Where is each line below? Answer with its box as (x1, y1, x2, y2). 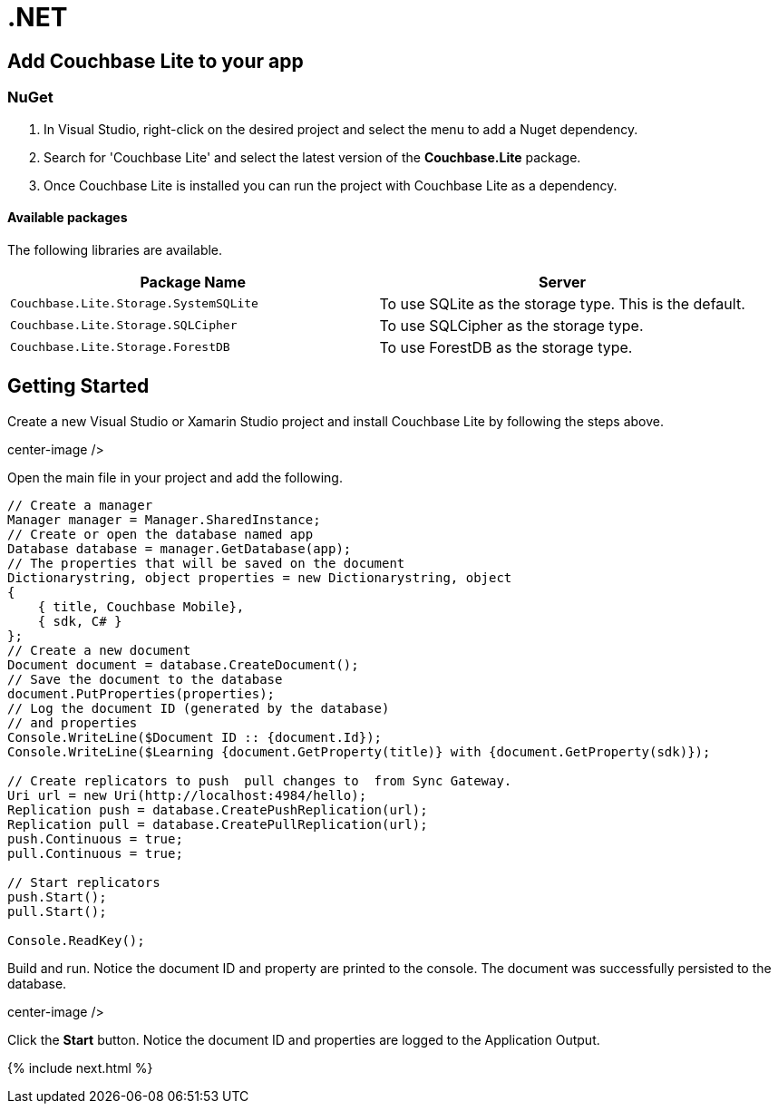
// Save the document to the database (7, 671, 283, 687)
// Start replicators (7, 874, 160, 890)
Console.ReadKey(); (7, 932, 145, 948)
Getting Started (7, 375, 150, 398)
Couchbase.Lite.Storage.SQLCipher (10, 318, 238, 333)
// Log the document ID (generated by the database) (7, 700, 390, 716)
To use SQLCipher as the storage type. (379, 316, 644, 335)
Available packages (7, 210, 128, 226)
